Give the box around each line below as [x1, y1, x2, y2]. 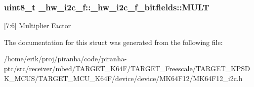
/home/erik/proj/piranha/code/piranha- [4, 53, 127, 64]
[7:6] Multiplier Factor [4, 20, 71, 31]
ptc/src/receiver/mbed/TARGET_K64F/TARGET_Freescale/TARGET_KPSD [4, 63, 250, 73]
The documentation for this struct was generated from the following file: [4, 37, 223, 47]
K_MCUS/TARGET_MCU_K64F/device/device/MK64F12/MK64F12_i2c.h [4, 73, 243, 83]
